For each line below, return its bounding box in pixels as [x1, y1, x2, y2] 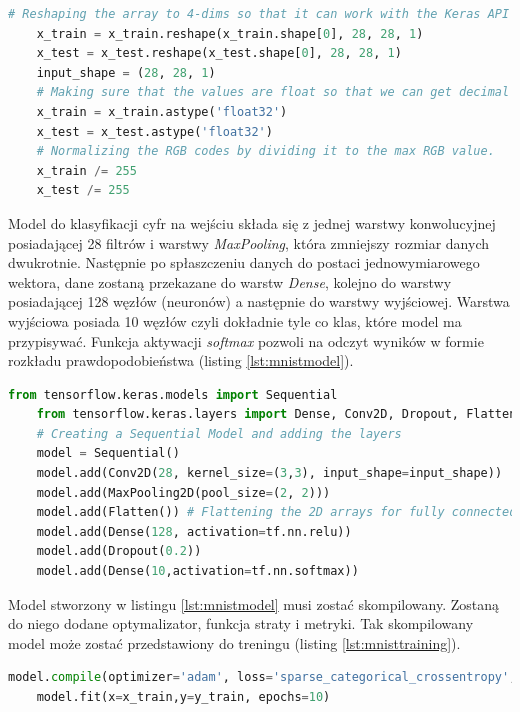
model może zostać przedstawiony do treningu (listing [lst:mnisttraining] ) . [8, 632, 461, 653]
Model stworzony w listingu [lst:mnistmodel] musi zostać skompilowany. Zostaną [8, 593, 500, 614]
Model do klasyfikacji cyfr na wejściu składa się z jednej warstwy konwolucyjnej [8, 212, 496, 233]
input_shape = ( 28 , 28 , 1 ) [36, 65, 216, 80]
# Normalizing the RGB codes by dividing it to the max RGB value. [36, 144, 495, 159]
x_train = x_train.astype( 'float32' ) [36, 104, 288, 119]
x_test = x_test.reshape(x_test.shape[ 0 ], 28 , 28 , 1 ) [36, 46, 402, 61]
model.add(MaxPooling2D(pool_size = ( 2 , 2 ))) [36, 485, 331, 500]
